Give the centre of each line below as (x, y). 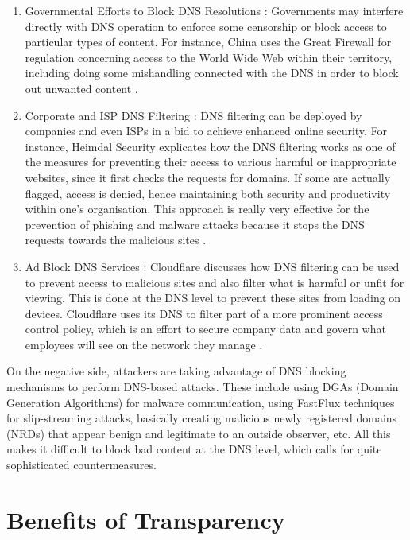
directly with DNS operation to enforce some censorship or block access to (206, 26)
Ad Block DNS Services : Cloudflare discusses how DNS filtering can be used (212, 266)
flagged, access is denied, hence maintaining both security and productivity (208, 193)
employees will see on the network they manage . (144, 344)
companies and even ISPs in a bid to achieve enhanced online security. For (206, 131)
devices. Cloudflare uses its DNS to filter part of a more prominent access (204, 313)
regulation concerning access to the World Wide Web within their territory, (209, 57)
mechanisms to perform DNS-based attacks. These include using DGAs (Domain (203, 387)
